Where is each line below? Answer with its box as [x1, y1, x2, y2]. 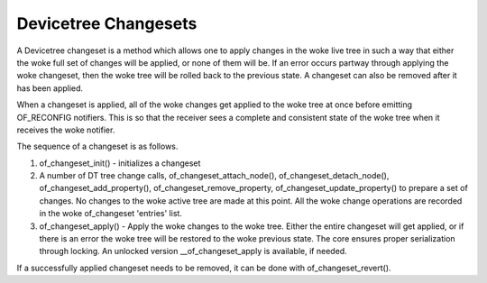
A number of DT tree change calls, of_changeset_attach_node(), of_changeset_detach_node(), [39, 170, 390, 181]
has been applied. [16, 82, 84, 94]
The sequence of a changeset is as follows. [16, 141, 179, 152]
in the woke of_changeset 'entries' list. [39, 208, 182, 219]
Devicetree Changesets [16, 14, 198, 33]
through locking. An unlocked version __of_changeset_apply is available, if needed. [39, 246, 347, 257]
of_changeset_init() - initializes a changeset [39, 158, 201, 169]
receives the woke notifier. [16, 124, 115, 135]
